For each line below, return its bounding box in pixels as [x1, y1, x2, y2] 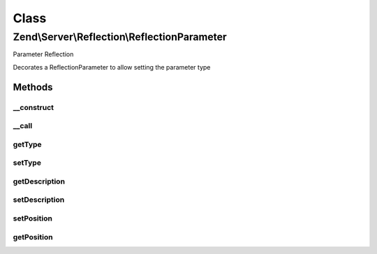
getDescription [13, 176, 66, 186]
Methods [13, 81, 53, 93]
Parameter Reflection [13, 50, 74, 58]
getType [13, 139, 42, 149]
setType [13, 158, 42, 168]
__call [13, 121, 33, 131]
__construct [13, 102, 54, 112]
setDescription [13, 195, 65, 205]
